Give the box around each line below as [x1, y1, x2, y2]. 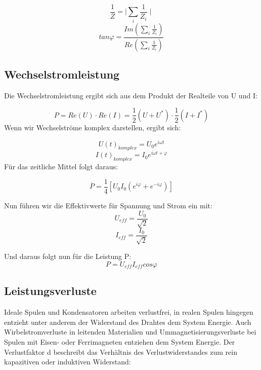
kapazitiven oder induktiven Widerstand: [4, 356, 131, 367]
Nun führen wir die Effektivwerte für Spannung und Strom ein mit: [4, 200, 212, 210]
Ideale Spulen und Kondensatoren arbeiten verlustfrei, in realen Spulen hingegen [4, 307, 253, 317]
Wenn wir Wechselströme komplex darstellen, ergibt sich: [4, 122, 181, 132]
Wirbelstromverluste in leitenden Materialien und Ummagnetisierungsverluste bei [4, 326, 256, 337]
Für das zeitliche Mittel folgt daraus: [4, 161, 118, 172]
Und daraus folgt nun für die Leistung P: [4, 251, 132, 262]
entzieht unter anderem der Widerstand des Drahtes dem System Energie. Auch [4, 316, 251, 327]
